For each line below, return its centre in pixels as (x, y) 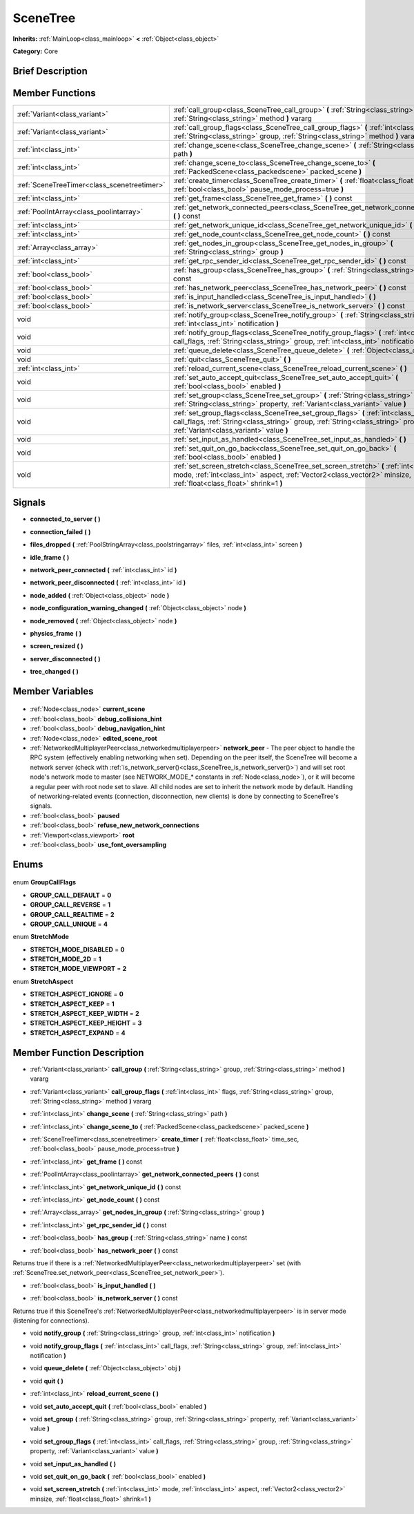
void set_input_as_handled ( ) (73, 1464)
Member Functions (54, 93)
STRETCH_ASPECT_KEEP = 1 (72, 1004)
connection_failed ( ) (60, 531)
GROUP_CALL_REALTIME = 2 (72, 914)
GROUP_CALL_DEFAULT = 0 (71, 895)
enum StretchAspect (43, 981)
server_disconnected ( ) (65, 659)
